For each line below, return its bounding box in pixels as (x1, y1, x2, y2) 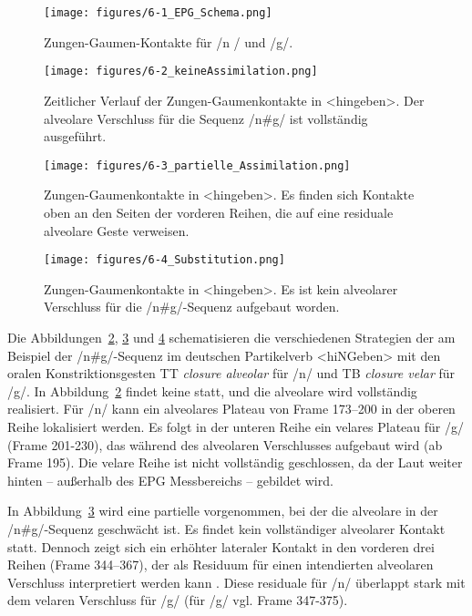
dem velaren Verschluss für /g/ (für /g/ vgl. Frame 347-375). (7, 590, 348, 610)
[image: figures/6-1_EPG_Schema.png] (44, 6, 272, 19)
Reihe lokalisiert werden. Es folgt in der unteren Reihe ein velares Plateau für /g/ (7, 416, 464, 436)
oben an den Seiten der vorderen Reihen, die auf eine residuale (44, 202, 394, 221)
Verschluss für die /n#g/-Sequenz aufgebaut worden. (44, 297, 340, 316)
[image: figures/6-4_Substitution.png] (44, 253, 285, 267)
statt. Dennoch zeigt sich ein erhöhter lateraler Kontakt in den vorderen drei (7, 537, 435, 556)
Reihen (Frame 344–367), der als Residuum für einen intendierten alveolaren (7, 555, 434, 574)
